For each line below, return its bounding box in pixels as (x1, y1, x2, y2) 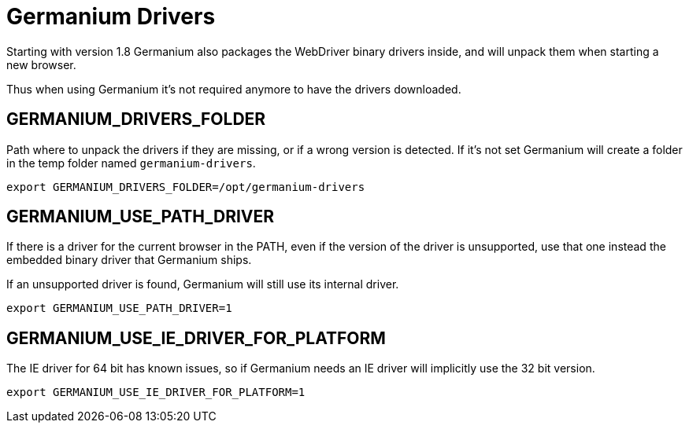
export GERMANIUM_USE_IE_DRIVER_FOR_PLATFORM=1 (6, 386, 306, 399)
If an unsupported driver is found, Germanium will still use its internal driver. (6, 277, 399, 291)
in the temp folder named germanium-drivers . (6, 156, 256, 170)
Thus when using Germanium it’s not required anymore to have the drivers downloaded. (6, 82, 461, 96)
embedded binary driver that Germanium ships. (6, 253, 252, 267)
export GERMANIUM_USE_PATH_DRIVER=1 (6, 302, 232, 315)
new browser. (6, 57, 76, 71)
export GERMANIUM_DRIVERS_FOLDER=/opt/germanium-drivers (6, 180, 365, 193)
